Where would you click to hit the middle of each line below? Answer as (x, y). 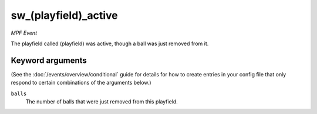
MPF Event (24, 33)
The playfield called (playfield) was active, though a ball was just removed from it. (110, 43)
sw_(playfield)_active (64, 15)
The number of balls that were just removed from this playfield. (102, 102)
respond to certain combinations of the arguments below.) (81, 83)
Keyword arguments (49, 60)
